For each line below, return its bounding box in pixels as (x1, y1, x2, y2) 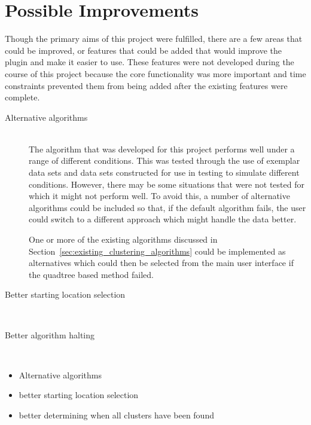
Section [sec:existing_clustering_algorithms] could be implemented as (29, 244, 286, 257)
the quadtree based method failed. (29, 268, 154, 280)
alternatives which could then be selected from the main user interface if (29, 256, 294, 269)
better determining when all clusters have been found (19, 408, 214, 421)
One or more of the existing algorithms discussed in (29, 233, 218, 246)
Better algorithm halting (5, 328, 95, 341)
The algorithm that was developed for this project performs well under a (29, 142, 295, 155)
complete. (5, 91, 40, 103)
